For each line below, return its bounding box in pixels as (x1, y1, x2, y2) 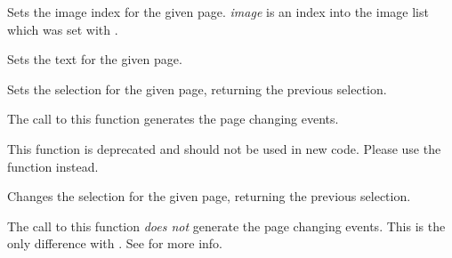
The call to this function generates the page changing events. (7, 109, 339, 128)
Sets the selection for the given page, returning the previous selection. (7, 79, 387, 98)
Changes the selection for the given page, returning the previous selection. (7, 187, 411, 206)
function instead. (7, 157, 99, 175)
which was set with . (7, 20, 118, 38)
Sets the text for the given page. (7, 50, 182, 69)
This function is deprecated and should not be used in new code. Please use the (7, 139, 441, 157)
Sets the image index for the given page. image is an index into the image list (7, 3, 429, 20)
